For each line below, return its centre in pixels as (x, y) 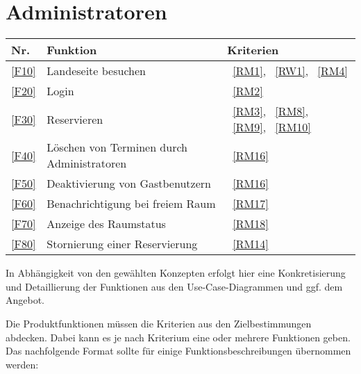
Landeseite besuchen (96, 71)
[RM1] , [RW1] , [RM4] (290, 71)
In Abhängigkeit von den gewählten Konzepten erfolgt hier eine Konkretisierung (176, 273)
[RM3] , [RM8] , (271, 111)
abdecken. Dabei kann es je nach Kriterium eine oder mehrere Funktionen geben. (178, 337)
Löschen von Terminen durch (117, 147)
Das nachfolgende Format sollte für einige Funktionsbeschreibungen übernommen (178, 351)
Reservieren (75, 119)
